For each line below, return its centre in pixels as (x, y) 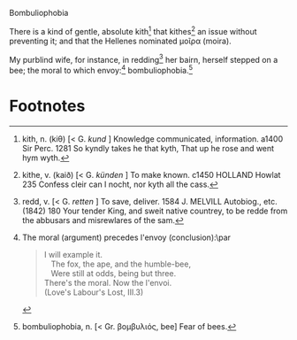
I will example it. (73, 254)
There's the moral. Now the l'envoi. (108, 282)
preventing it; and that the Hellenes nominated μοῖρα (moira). (120, 41)
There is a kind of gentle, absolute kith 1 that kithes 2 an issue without (133, 31)
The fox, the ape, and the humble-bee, (121, 264)
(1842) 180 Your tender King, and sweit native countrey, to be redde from (155, 211)
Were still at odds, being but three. (114, 273)
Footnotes (47, 106)
